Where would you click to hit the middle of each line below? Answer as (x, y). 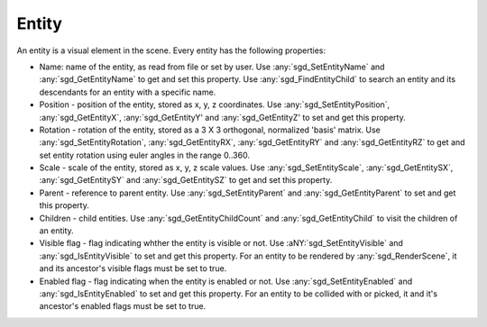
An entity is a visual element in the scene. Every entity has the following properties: (171, 50)
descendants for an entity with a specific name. (128, 92)
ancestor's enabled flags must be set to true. (123, 306)
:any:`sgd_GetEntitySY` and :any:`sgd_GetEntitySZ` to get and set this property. (186, 180)
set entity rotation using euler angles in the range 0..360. (144, 155)
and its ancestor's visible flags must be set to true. (133, 268)
